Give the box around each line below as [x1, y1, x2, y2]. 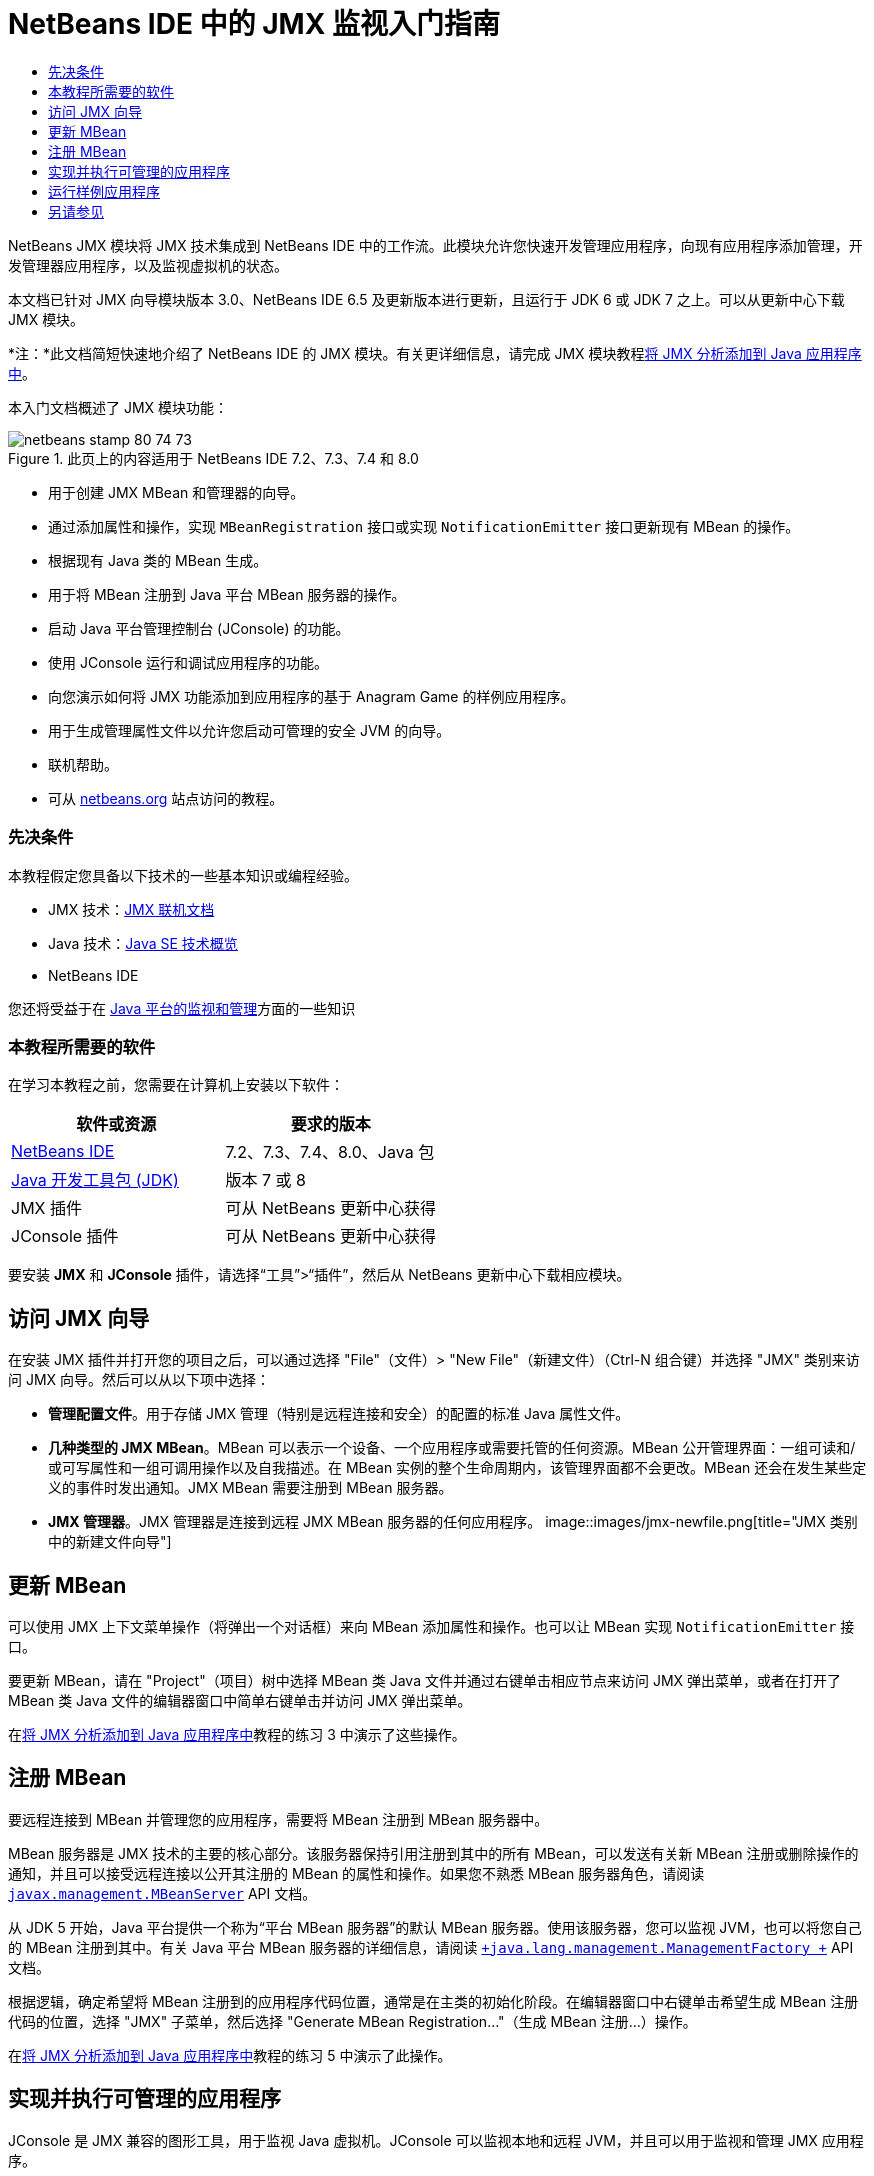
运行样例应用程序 [48, 182, 160, 200]
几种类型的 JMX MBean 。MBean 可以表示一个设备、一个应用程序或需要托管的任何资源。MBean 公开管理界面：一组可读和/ [48, 1439, 856, 1457]
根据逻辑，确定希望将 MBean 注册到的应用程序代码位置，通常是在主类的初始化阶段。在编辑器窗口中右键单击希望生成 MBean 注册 [8, 1992, 859, 2010]
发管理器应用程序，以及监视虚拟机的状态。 [8, 256, 288, 274]
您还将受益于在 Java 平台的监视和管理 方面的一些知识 [8, 999, 356, 1017]
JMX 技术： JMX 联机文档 [48, 900, 215, 918]
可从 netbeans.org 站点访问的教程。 [48, 789, 284, 807]
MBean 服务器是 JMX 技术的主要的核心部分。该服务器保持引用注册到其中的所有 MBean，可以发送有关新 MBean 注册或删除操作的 [8, 1844, 859, 1862]
